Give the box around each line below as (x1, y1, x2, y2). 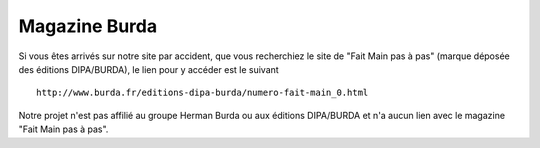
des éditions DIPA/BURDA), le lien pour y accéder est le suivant (18, 63, 279, 75)
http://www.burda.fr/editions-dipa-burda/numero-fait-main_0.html (36, 87, 369, 99)
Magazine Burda (18, 15, 158, 37)
